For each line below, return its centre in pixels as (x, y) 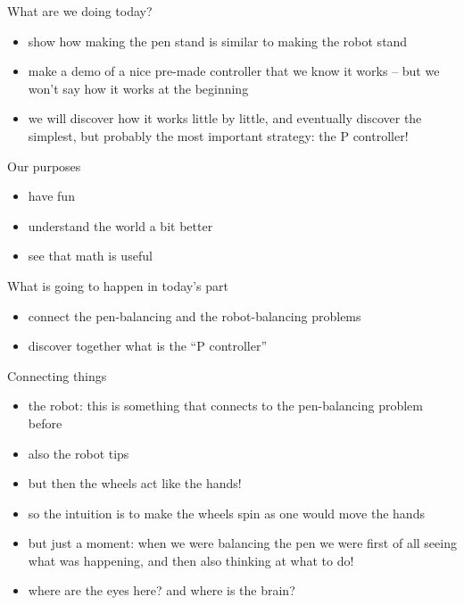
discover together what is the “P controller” (148, 346)
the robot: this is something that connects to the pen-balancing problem (225, 406)
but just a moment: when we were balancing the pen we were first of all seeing (242, 543)
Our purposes (44, 166)
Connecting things (57, 375)
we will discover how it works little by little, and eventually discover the (225, 118)
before (45, 423)
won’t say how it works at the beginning (138, 88)
